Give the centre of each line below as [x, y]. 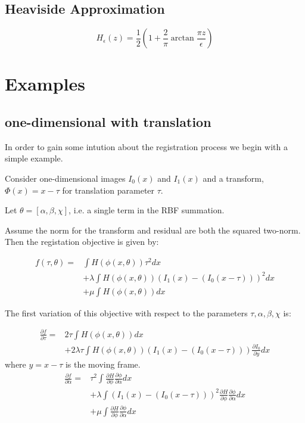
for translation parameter [108, 190]
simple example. [34, 158]
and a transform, [233, 178]
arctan [182, 38]
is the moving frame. [103, 364]
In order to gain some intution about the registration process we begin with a [146, 146]
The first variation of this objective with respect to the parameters [126, 312]
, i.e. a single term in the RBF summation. [147, 210]
